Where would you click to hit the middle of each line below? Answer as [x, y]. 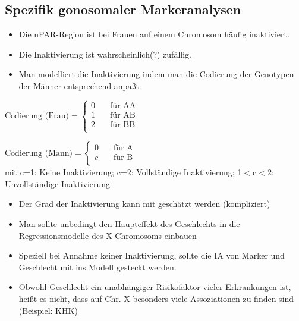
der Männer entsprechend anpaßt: [80, 85]
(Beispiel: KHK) [48, 310]
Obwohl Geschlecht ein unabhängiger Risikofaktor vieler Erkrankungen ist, [155, 287]
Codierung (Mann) [39, 154]
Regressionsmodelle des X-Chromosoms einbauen [108, 235]
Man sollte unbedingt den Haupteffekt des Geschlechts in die [129, 223]
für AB [123, 115]
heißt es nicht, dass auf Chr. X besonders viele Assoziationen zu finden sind [156, 298]
